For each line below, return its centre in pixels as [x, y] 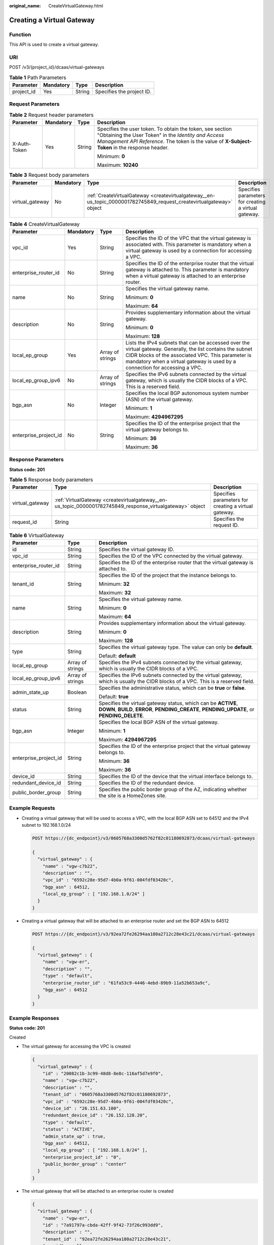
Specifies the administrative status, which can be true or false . [172, 688]
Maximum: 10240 [118, 165]
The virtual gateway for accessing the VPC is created [76, 1046]
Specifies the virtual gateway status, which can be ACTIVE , [168, 703]
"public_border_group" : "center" [85, 1164]
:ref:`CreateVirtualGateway [118, 195]
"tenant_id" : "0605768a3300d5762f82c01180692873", [107, 1095]
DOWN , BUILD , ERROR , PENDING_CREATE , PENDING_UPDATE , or [177, 709]
